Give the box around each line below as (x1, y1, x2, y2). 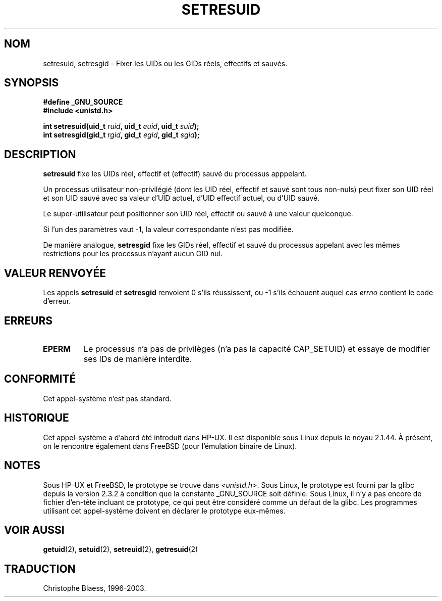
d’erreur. (43, 297, 71, 306)
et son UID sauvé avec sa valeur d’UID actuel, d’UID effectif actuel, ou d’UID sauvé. (43, 194, 320, 203)
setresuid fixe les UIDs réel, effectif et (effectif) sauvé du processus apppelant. (43, 169, 307, 178)
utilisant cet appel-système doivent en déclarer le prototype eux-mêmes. (43, 506, 286, 515)
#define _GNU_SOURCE (43, 98, 123, 107)
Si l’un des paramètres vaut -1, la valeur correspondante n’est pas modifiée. (43, 225, 294, 234)
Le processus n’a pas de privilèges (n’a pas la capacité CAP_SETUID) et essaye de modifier (83, 343, 430, 354)
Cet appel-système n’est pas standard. (43, 394, 172, 403)
